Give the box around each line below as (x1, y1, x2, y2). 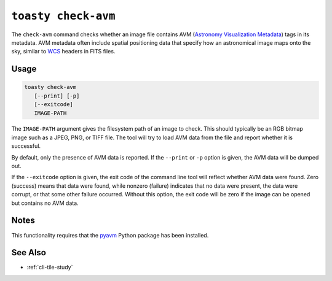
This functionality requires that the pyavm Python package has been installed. (11, 231, 209, 239)
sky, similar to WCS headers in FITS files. (11, 48, 116, 55)
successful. (11, 142, 41, 150)
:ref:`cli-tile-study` (26, 264, 73, 271)
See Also (11, 247, 46, 258)
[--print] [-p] (34, 92, 80, 99)
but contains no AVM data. (11, 199, 79, 207)
